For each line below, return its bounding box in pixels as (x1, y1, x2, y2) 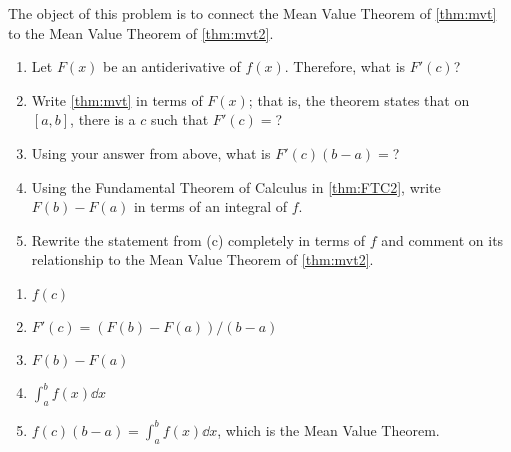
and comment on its (381, 229, 504, 250)
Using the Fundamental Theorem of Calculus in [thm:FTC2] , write (31, 176, 441, 197)
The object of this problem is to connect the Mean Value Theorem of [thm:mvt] (8, 3, 497, 23)
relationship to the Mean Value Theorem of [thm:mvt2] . (31, 249, 374, 270)
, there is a (70, 109, 136, 130)
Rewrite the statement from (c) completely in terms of (31, 229, 366, 250)
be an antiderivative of (103, 56, 241, 77)
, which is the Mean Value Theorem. (217, 419, 440, 440)
